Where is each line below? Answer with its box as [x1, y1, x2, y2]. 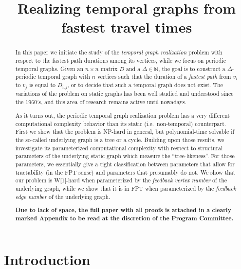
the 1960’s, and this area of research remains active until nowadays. [15, 97, 186, 106]
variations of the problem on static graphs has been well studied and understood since [15, 89, 234, 97]
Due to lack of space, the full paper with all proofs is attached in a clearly [15, 206, 231, 215]
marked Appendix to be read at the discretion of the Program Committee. [15, 214, 234, 222]
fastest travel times [61, 17, 192, 37]
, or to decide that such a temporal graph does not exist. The [67, 80, 223, 89]
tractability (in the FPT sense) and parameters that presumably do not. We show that [15, 168, 236, 176]
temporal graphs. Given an [15, 64, 84, 72]
